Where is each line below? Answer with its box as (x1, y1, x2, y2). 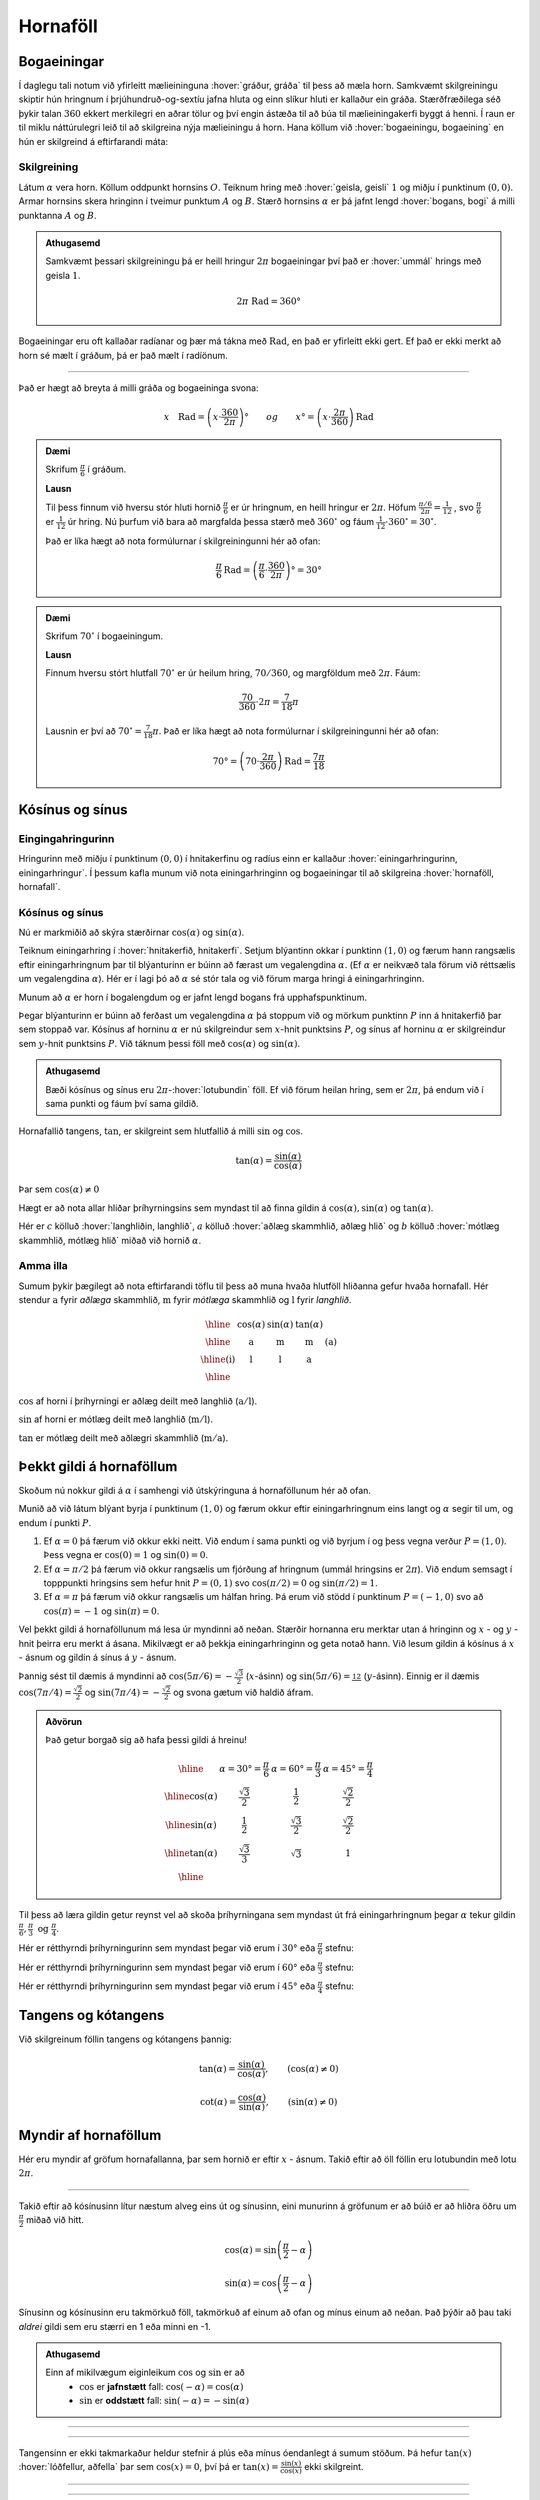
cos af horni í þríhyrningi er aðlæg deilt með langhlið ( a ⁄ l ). (18, 1395, 258, 1407)
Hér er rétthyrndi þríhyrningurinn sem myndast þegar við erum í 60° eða (18, 1961, 316, 1973)
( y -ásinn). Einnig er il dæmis (363, 1670, 480, 1682)
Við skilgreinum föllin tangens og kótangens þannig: (18, 2033, 232, 2045)
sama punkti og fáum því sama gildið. (45, 1097, 199, 1109)
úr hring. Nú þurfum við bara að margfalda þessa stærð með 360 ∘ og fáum (67, 515, 375, 528)
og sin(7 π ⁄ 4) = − (84, 1686, 161, 1698)
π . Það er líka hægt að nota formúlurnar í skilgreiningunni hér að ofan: (152, 725, 439, 737)
